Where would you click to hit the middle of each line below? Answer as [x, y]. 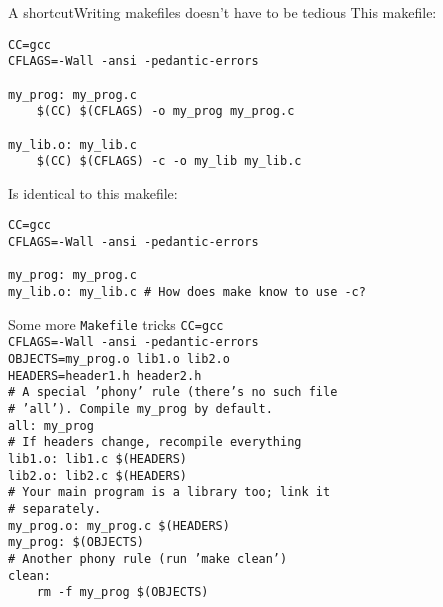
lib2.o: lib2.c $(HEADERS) [97, 475]
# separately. [55, 508]
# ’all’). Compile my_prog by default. [140, 409]
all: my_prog [51, 425]
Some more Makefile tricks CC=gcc [116, 323]
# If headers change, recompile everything [155, 442]
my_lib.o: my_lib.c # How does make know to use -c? [187, 292]
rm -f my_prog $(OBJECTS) [122, 592]
